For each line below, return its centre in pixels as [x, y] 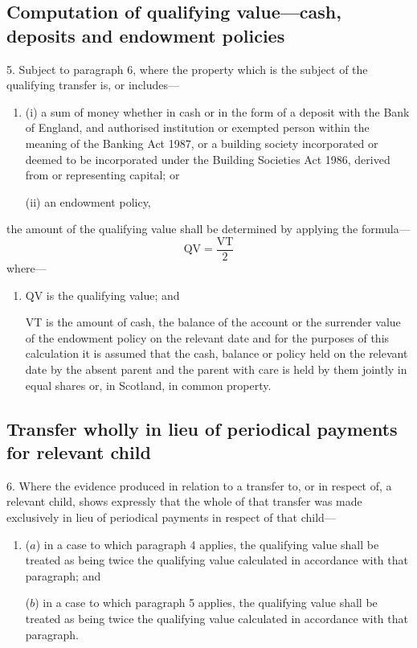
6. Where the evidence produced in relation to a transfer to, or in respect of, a [199, 485]
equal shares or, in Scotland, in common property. [148, 385]
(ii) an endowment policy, [88, 201]
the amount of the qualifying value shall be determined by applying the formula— [208, 229]
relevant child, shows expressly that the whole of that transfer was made [184, 501]
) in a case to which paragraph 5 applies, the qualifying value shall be [206, 603]
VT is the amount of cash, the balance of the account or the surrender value [213, 322]
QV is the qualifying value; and [102, 295]
